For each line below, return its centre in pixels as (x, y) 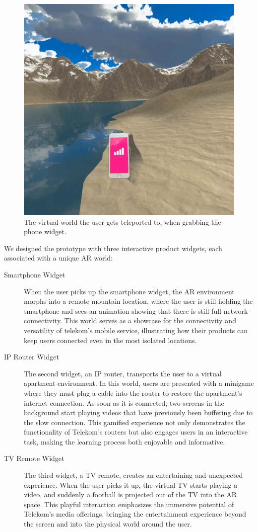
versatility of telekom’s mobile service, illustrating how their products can (136, 330)
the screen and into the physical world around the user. (108, 524)
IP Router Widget (32, 357)
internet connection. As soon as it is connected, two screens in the (124, 402)
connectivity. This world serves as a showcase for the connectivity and (130, 320)
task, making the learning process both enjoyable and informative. (125, 441)
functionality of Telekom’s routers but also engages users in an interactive (136, 432)
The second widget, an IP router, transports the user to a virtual (123, 373)
